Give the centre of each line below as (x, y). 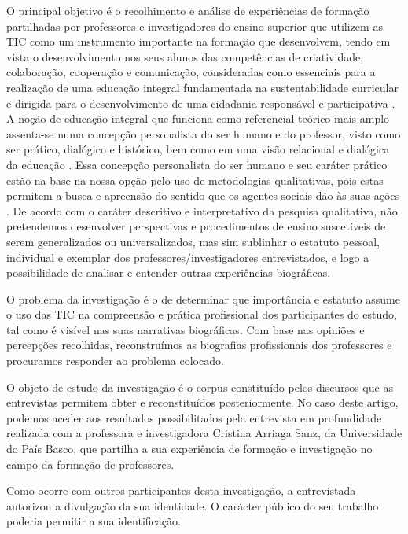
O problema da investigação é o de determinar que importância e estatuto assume (203, 298)
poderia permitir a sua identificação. (94, 521)
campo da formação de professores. (90, 464)
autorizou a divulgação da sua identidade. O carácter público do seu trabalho (193, 505)
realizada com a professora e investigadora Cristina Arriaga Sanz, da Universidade (204, 433)
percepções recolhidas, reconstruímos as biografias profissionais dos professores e (199, 345)
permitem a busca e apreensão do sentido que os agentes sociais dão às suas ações (203, 195)
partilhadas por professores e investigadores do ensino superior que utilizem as (195, 26)
